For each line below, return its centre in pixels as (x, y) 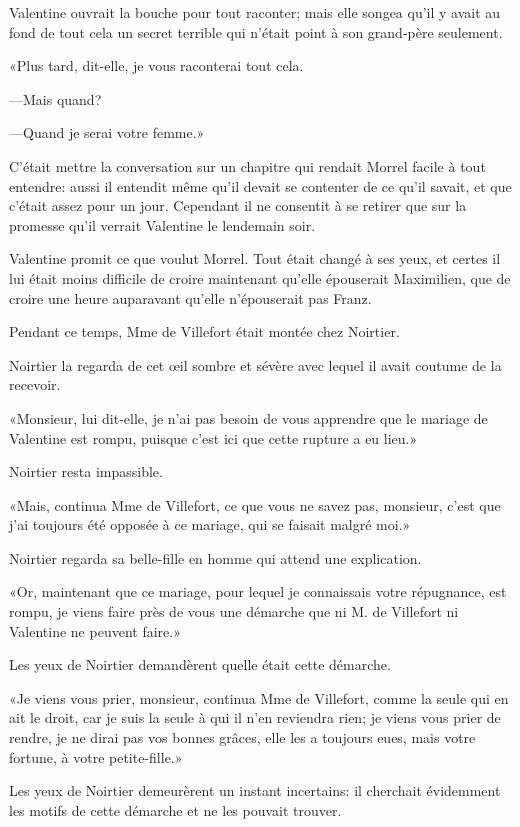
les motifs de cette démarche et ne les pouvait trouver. (175, 809)
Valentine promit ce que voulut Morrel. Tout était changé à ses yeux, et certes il (255, 258)
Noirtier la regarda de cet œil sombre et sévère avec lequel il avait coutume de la (255, 364)
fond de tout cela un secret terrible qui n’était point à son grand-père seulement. (256, 31)
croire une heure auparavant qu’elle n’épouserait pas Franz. (190, 297)
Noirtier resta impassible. (86, 471)
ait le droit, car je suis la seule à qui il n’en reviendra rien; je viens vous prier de (255, 717)
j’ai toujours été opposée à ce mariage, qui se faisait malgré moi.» (210, 524)
